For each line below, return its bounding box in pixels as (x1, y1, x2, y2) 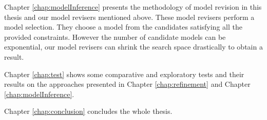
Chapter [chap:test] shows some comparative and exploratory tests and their (4, 68, 244, 79)
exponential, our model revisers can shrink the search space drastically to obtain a (4, 41, 263, 52)
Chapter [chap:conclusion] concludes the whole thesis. (4, 106, 173, 116)
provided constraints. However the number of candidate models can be (4, 31, 226, 42)
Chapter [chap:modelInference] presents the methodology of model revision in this (4, 2, 262, 12)
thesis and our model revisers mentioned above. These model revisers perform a (4, 11, 255, 22)
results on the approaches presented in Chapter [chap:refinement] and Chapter (4, 79, 251, 89)
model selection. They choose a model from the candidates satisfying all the (4, 21, 242, 32)
